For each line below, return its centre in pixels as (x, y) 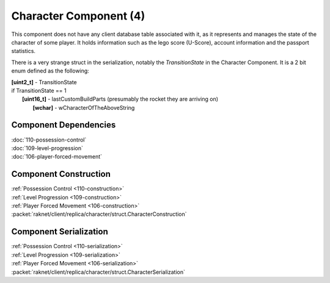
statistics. (24, 51)
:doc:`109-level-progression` (47, 148)
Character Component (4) (78, 16)
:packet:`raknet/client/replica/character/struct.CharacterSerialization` (98, 272)
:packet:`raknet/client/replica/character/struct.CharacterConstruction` (99, 214)
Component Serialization (60, 232)
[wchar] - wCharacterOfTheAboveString (84, 107)
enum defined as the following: (50, 71)
